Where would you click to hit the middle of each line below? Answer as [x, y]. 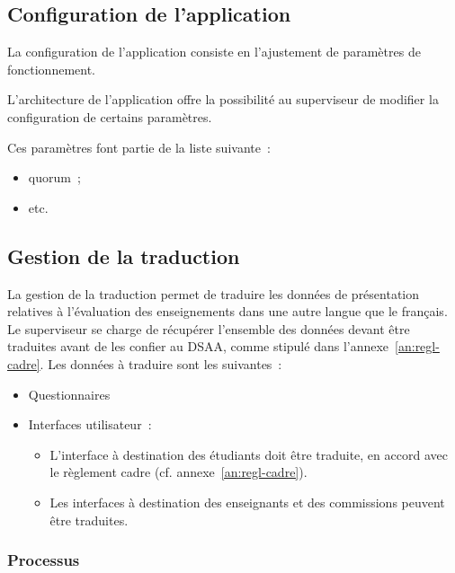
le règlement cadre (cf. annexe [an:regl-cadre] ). [178, 472]
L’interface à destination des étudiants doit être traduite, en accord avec [249, 454]
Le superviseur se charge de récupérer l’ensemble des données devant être [209, 328]
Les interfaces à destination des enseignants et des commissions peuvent [247, 502]
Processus [44, 560]
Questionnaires [69, 394]
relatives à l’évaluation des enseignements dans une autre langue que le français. [227, 311]
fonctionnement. [52, 69]
